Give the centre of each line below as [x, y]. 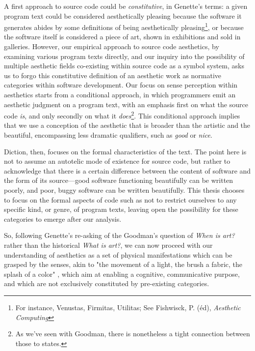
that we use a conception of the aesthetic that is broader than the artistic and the [127, 125]
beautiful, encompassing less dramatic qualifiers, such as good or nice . [108, 135]
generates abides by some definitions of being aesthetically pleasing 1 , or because [124, 26]
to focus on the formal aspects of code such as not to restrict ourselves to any [120, 199]
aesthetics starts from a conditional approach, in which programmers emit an [120, 94]
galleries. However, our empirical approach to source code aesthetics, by [112, 46]
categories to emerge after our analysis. [63, 219]
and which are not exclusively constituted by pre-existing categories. [107, 283]
